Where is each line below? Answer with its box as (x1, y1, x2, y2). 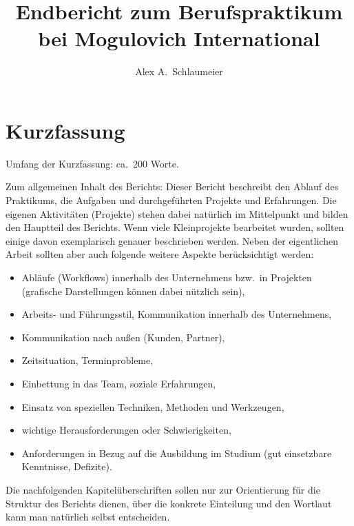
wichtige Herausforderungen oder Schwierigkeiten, (21, 423, 231, 437)
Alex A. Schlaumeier (135, 64, 223, 79)
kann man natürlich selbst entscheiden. (6, 509, 170, 524)
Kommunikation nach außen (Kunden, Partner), (21, 330, 225, 344)
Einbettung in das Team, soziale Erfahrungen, (21, 376, 216, 390)
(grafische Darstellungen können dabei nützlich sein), (21, 283, 245, 298)
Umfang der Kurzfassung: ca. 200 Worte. (6, 156, 179, 170)
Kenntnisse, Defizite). (21, 459, 112, 474)
